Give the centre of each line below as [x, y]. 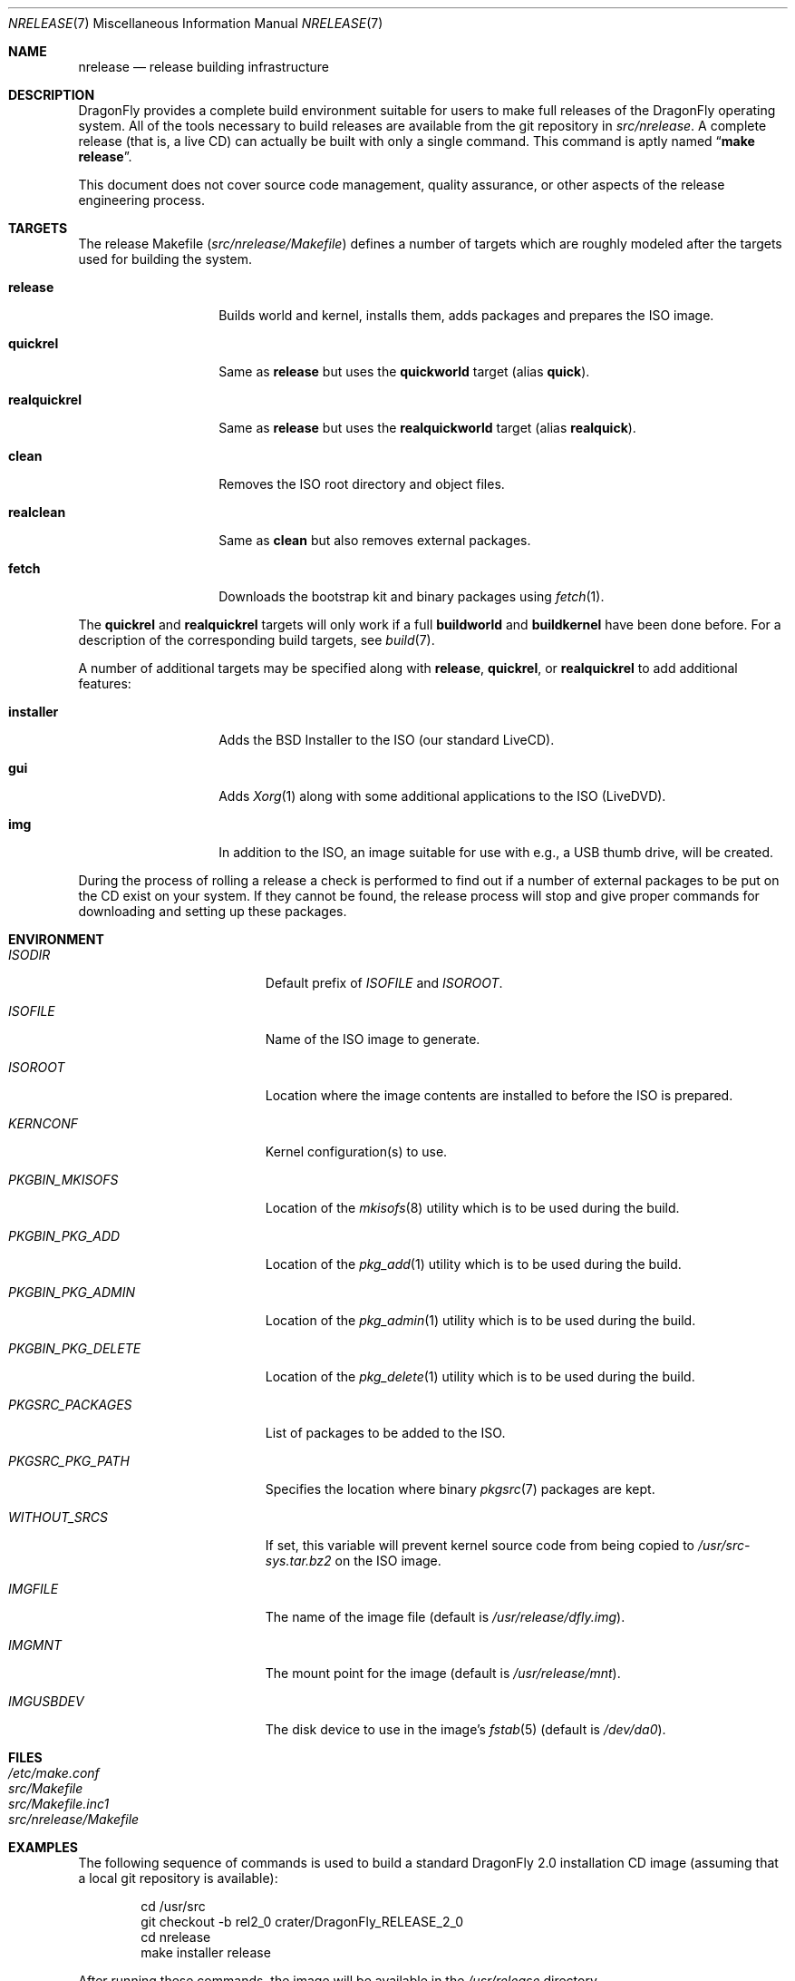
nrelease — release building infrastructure [204, 67]
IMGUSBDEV [46, 1701]
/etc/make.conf [54, 1773]
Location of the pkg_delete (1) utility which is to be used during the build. [480, 1376]
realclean [37, 512]
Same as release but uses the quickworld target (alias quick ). [404, 371]
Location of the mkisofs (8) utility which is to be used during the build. [472, 1208]
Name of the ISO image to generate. [373, 1039]
